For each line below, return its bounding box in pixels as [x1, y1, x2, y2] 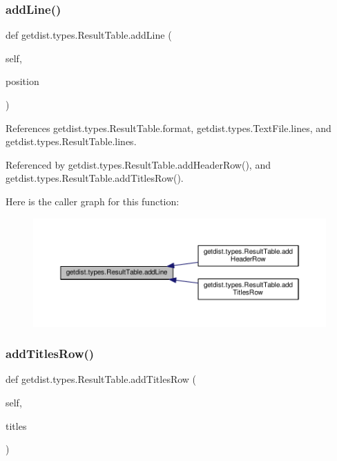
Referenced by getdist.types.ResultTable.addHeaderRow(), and [6, 157, 271, 171]
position [6, 74, 39, 88]
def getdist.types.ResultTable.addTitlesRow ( [6, 372, 197, 386]
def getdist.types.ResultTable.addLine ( [6, 28, 172, 42]
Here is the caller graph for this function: [6, 194, 180, 208]
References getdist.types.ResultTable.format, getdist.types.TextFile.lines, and [6, 120, 331, 135]
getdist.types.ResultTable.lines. [6, 134, 137, 149]
